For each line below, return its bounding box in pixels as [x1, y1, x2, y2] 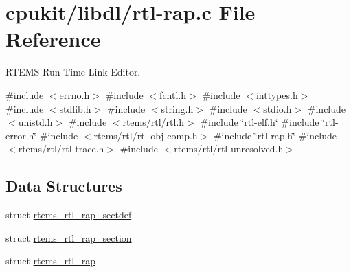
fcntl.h [159, 87, 187, 102]
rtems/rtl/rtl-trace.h [18, 141, 104, 156]
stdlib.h [59, 101, 91, 115]
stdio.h [263, 101, 292, 115]
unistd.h [18, 115, 53, 129]
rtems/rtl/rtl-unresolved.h [174, 141, 284, 156]
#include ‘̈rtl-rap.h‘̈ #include [213, 128, 337, 142]
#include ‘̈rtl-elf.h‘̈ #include [200, 115, 319, 129]
